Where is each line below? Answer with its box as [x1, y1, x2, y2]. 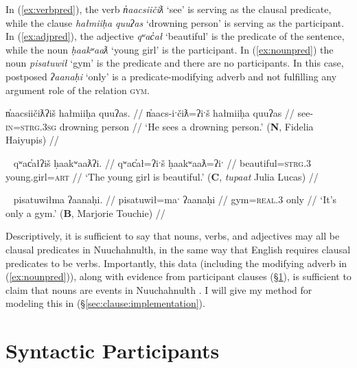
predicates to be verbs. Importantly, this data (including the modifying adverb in [5, 255, 347, 270]
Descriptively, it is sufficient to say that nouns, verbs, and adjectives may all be [5, 229, 340, 243]
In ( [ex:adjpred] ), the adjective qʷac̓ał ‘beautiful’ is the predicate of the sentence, [5, 29, 345, 43]
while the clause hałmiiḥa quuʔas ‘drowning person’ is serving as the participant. [5, 15, 345, 30]
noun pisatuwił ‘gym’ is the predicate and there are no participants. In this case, [5, 56, 344, 70]
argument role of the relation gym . [5, 82, 150, 97]
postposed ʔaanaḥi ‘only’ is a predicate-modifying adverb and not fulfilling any [5, 69, 337, 83]
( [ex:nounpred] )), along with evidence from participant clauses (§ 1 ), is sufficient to [5, 269, 352, 284]
